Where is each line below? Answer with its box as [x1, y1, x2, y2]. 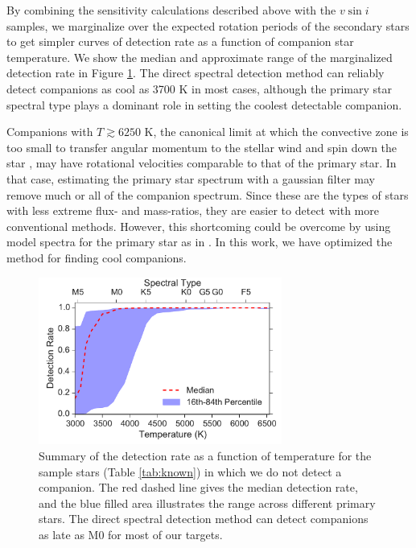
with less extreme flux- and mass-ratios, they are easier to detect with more [6, 202, 379, 219]
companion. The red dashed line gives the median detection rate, [39, 479, 358, 496]
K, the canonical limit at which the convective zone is [144, 123, 409, 140]
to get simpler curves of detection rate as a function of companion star [6, 33, 354, 50]
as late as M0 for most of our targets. [39, 525, 223, 542]
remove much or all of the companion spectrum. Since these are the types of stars [6, 186, 409, 203]
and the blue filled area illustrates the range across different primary [39, 494, 376, 511]
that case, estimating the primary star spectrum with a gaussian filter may [6, 170, 375, 187]
